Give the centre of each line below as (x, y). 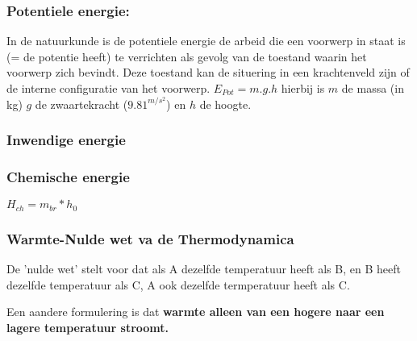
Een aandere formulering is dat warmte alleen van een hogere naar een (196, 312)
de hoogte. (225, 104)
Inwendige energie (66, 140)
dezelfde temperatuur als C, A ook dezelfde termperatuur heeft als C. (178, 284)
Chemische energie (68, 177)
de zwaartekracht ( (81, 104)
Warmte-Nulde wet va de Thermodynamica (150, 238)
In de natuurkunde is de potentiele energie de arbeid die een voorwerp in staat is (206, 41)
